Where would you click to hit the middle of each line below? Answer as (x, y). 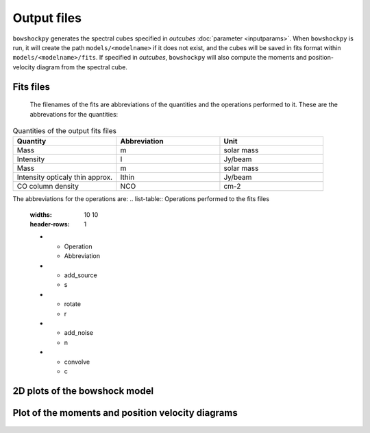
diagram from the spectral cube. (82, 67)
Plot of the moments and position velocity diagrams (125, 413)
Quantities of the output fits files (64, 131)
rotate (73, 304)
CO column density (48, 187)
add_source (81, 275)
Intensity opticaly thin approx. (65, 177)
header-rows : (50, 224)
